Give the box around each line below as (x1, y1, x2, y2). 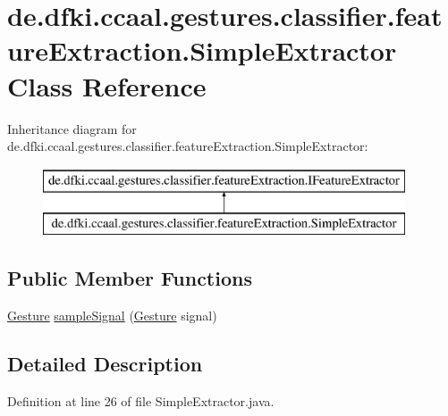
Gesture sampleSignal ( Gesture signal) (7, 306, 217, 325)
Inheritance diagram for (7, 119, 137, 137)
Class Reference (7, 67, 207, 104)
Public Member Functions (7, 264, 252, 292)
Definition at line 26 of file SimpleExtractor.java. (7, 391, 275, 410)
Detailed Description (7, 350, 203, 378)
